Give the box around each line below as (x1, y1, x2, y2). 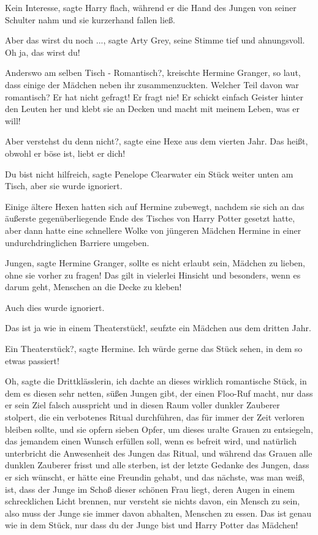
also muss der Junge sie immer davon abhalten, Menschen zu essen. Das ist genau (5, 506, 312, 519)
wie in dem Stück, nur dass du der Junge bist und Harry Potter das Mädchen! (5, 518, 298, 531)
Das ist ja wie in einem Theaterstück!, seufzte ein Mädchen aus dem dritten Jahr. (5, 321, 311, 334)
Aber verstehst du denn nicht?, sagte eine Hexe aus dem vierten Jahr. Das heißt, (5, 135, 308, 148)
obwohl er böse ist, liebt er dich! (5, 146, 126, 159)
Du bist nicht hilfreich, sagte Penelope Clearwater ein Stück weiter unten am (5, 167, 293, 180)
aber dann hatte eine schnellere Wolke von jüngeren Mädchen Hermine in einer (5, 223, 301, 236)
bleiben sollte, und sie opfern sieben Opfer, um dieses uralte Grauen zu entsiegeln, (5, 422, 313, 435)
